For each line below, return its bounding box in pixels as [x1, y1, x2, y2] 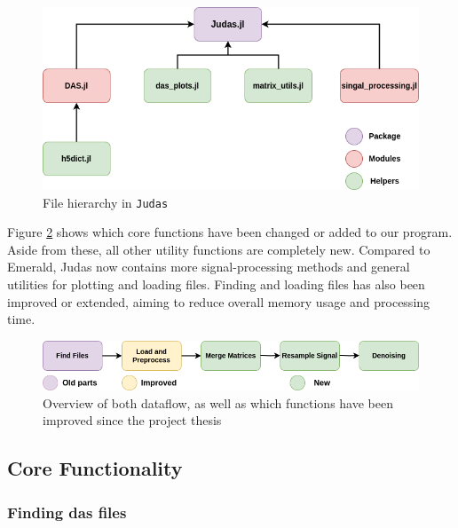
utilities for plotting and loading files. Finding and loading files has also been [7, 275, 425, 294]
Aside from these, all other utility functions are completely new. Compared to [7, 240, 430, 258]
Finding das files [7, 500, 127, 523]
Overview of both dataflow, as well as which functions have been [43, 393, 393, 412]
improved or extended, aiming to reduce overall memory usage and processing [7, 292, 430, 311]
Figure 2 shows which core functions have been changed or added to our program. [7, 223, 453, 241]
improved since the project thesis [43, 411, 222, 429]
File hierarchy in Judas [43, 193, 169, 211]
